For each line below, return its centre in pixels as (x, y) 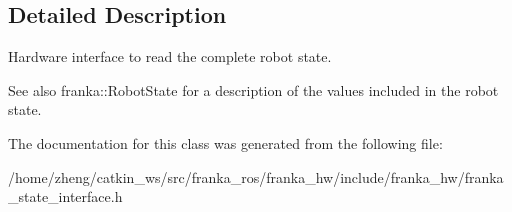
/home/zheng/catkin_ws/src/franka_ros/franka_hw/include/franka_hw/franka (256, 176)
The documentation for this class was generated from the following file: (225, 142)
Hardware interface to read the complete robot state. (170, 56)
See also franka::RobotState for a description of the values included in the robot (253, 89)
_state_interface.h (65, 196)
